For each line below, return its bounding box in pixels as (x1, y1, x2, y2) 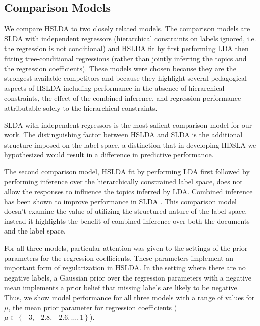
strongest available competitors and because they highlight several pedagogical (4, 73, 247, 83)
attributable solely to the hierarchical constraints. (4, 102, 158, 113)
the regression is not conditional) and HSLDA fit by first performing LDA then (4, 43, 249, 54)
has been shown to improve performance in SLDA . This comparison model (4, 196, 237, 206)
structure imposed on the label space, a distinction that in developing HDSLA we (4, 139, 256, 150)
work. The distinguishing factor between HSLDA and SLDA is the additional (4, 129, 243, 140)
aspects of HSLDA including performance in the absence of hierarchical (4, 82, 225, 93)
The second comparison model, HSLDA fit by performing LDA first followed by (4, 166, 250, 176)
